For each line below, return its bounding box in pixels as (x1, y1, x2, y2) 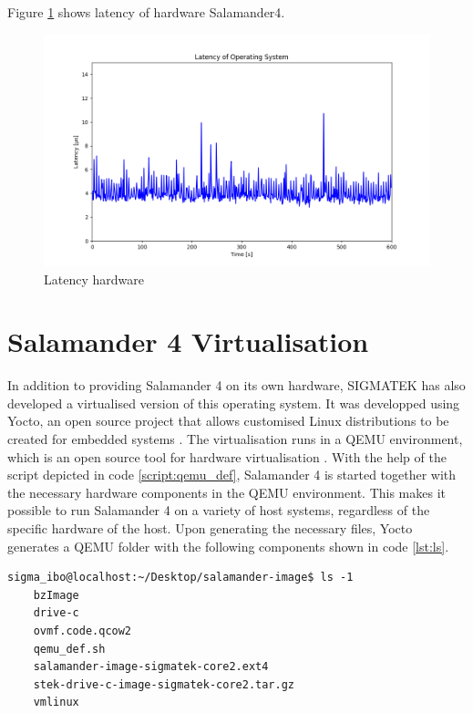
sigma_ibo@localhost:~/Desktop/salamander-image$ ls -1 (7, 571, 354, 584)
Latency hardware (44, 269, 144, 288)
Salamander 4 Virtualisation (7, 323, 369, 360)
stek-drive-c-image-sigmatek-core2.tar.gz (33, 677, 294, 691)
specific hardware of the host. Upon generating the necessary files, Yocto (7, 519, 413, 538)
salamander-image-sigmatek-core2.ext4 (33, 660, 269, 674)
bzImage (33, 588, 79, 602)
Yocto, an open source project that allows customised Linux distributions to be (7, 411, 449, 430)
